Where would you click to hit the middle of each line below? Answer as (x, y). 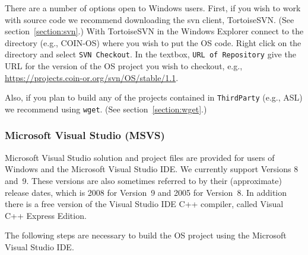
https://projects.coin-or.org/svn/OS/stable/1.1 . (92, 77)
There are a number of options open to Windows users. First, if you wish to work (153, 8)
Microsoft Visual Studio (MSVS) (85, 135)
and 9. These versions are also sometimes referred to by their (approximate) (143, 180)
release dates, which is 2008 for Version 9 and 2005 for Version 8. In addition (146, 192)
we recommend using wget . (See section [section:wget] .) (106, 109)
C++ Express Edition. (46, 215)
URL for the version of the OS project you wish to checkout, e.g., (124, 66)
